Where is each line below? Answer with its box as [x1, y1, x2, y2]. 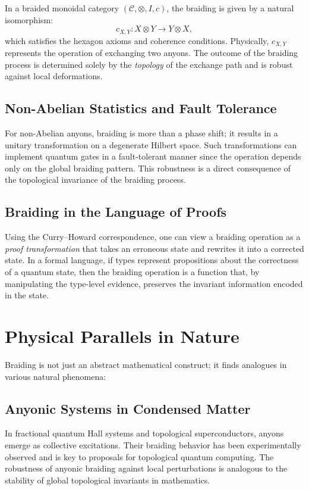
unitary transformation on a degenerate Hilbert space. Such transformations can [5, 138, 297, 151]
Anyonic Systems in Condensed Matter [5, 399, 251, 417]
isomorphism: [5, 13, 53, 26]
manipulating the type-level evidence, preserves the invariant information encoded [5, 277, 303, 289]
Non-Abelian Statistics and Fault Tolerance [5, 99, 277, 117]
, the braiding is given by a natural [166, 2, 294, 14]
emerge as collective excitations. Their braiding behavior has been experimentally [5, 438, 301, 451]
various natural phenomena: [5, 370, 106, 382]
